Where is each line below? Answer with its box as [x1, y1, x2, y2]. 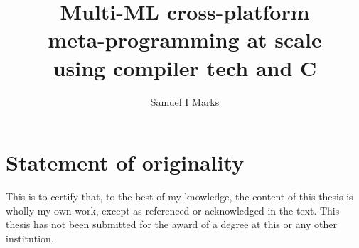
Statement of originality [6, 148, 245, 177]
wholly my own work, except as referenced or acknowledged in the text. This [6, 203, 340, 217]
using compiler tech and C [53, 53, 317, 82]
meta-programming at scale [48, 25, 322, 54]
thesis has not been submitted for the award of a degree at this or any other [6, 217, 338, 232]
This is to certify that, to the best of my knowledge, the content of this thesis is [6, 189, 353, 204]
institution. [6, 230, 54, 245]
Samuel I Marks [150, 94, 220, 109]
